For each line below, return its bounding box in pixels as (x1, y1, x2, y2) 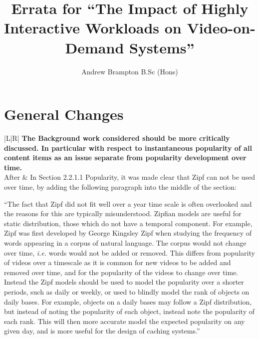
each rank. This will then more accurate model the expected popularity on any (4, 316, 245, 326)
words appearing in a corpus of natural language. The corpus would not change (4, 237, 247, 248)
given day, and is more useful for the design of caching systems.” (4, 326, 200, 336)
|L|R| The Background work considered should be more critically (4, 133, 230, 143)
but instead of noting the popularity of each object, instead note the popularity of (4, 306, 255, 317)
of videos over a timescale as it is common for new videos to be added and (4, 257, 231, 268)
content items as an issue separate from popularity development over (4, 152, 247, 163)
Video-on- (187, 17, 256, 38)
